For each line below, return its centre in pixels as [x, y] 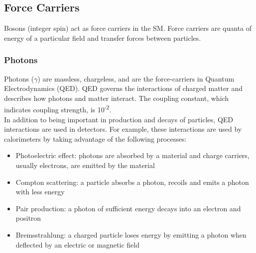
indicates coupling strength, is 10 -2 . [58, 109]
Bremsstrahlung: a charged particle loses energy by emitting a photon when [131, 234]
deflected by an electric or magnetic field [77, 244]
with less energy [40, 192]
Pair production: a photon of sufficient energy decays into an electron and [128, 208]
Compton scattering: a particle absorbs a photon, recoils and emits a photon [132, 182]
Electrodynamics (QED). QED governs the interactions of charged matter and [123, 88]
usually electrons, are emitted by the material [85, 165]
